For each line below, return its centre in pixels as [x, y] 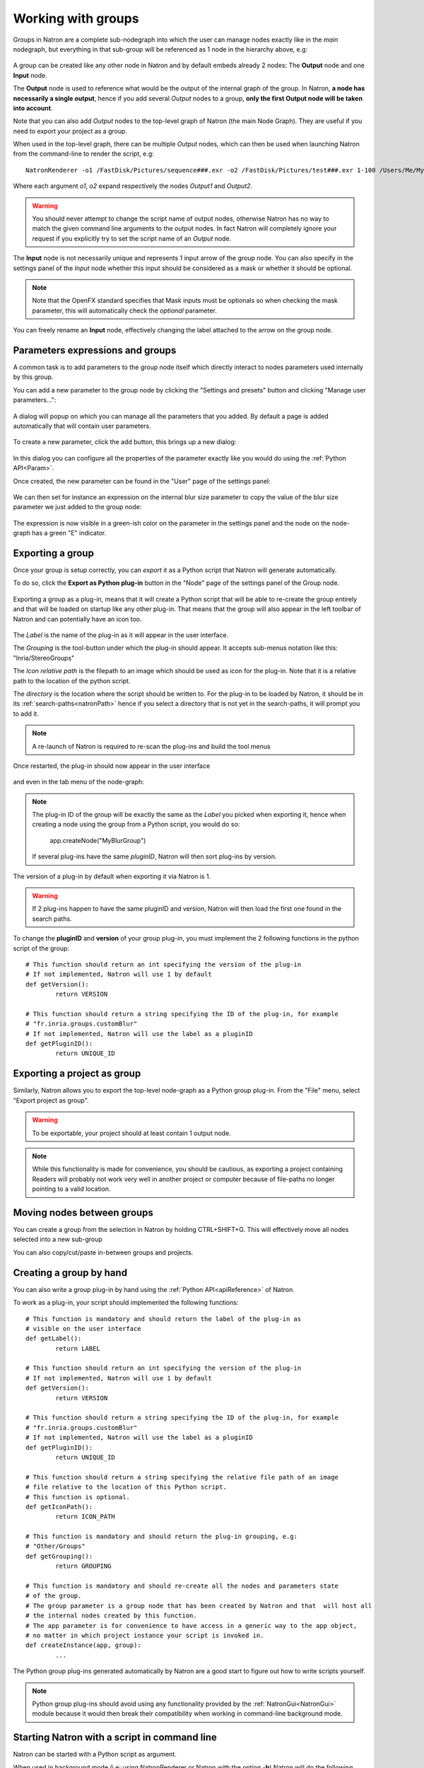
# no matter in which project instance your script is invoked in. [145, 1635]
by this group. [33, 377]
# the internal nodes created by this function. [111, 1616]
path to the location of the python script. [72, 681]
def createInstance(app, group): [83, 1645]
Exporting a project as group [77, 1074]
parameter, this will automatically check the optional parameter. [124, 310]
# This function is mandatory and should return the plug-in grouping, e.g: [162, 1537]
